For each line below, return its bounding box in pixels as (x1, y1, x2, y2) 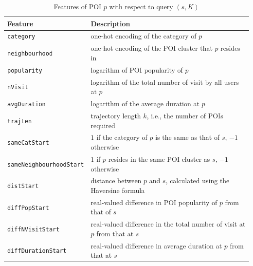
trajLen (7, 117, 32, 125)
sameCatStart (7, 139, 49, 147)
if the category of (96, 132, 147, 142)
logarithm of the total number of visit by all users (90, 76, 239, 87)
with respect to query (109, 1, 173, 11)
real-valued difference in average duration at (90, 240, 222, 250)
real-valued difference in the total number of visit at (90, 219, 246, 229)
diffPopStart (7, 204, 49, 211)
